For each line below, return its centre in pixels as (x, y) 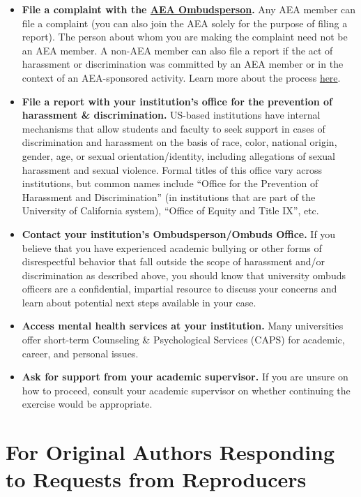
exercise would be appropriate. (87, 404)
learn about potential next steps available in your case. (139, 302)
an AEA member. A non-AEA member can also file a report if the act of (177, 50)
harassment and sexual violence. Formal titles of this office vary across (172, 169)
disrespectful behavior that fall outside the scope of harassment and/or (174, 261)
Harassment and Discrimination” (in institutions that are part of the (169, 196)
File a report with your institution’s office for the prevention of (177, 101)
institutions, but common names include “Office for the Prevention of (170, 183)
